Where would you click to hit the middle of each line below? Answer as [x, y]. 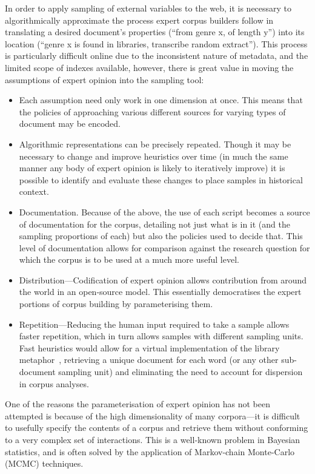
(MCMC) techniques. [44, 463]
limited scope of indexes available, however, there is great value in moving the [149, 67]
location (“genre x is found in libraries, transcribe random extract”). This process [156, 43]
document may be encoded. [70, 124]
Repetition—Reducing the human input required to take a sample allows [154, 324]
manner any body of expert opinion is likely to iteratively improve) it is [152, 168]
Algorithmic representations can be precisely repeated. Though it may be [155, 144]
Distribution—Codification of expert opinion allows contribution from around [163, 279]
